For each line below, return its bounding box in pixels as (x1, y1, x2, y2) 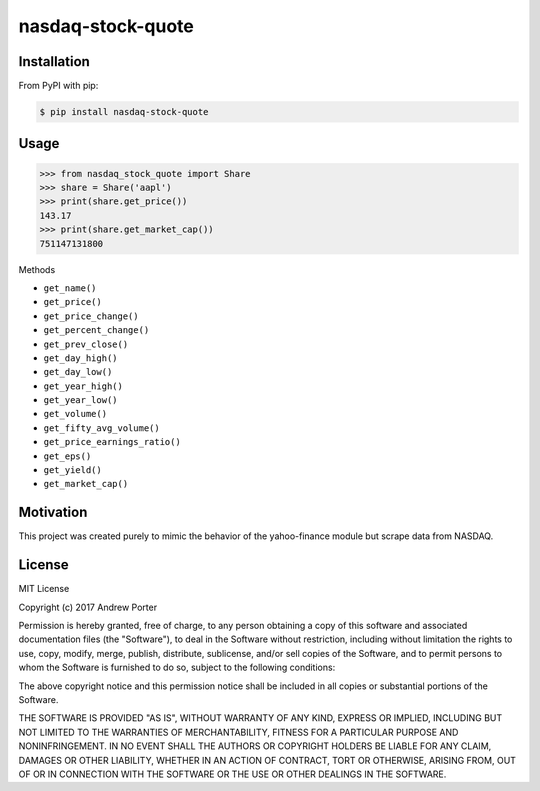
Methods (18, 263, 56, 275)
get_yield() (43, 465, 102, 476)
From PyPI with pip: (18, 80, 99, 92)
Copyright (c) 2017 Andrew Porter (18, 601, 158, 613)
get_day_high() (43, 352, 119, 364)
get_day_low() (43, 366, 113, 378)
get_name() (43, 282, 97, 294)
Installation (18, 53, 90, 70)
